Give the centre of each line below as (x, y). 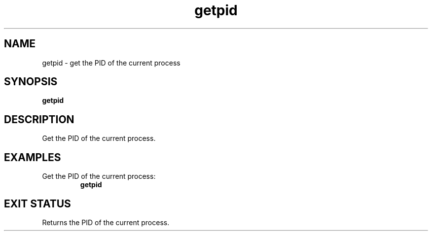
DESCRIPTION (39, 119)
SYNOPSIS (31, 82)
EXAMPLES (33, 157)
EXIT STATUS (37, 203)
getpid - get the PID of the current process (111, 63)
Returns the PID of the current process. (106, 222)
